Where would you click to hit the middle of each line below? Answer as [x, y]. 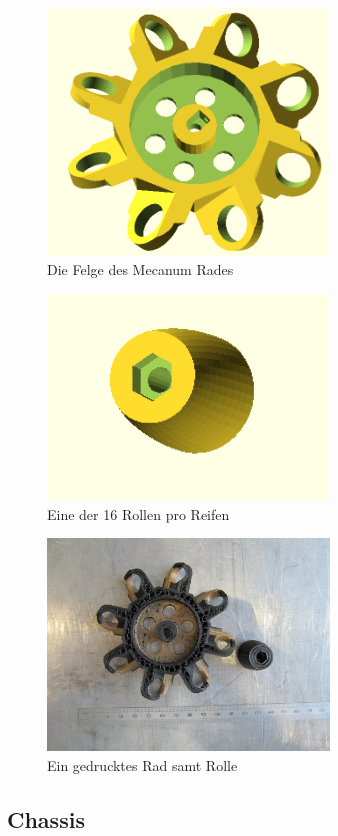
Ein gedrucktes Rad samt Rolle [142, 764]
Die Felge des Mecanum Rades [140, 269]
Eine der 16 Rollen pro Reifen [138, 513]
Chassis [46, 818]
